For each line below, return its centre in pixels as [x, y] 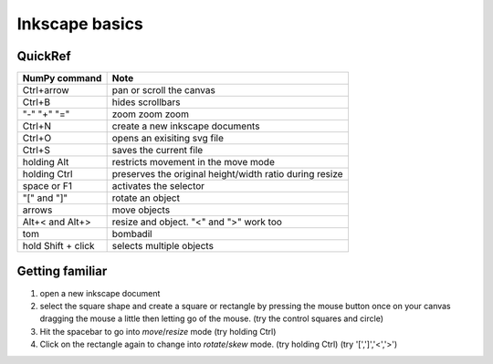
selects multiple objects [163, 246]
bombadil [132, 234]
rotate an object [146, 198]
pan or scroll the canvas [164, 90]
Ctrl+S [36, 151]
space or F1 [47, 186]
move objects [141, 210]
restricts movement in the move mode [194, 162]
